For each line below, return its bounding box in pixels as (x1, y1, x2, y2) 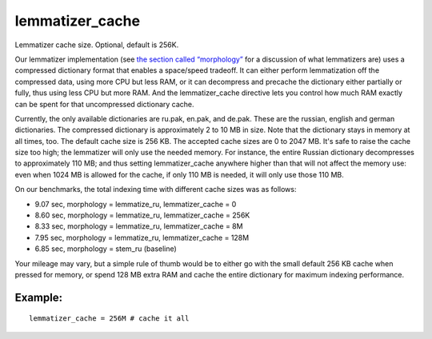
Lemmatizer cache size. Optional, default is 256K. (14, 40, 179, 50)
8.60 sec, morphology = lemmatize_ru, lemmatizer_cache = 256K (34, 210, 250, 220)
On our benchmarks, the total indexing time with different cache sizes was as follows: (14, 185, 297, 194)
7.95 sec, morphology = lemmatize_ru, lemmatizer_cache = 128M (34, 233, 250, 242)
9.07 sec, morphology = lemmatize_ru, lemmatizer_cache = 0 (34, 199, 237, 209)
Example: (14, 290, 63, 304)
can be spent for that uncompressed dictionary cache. (14, 99, 195, 109)
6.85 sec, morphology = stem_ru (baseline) (34, 244, 178, 253)
